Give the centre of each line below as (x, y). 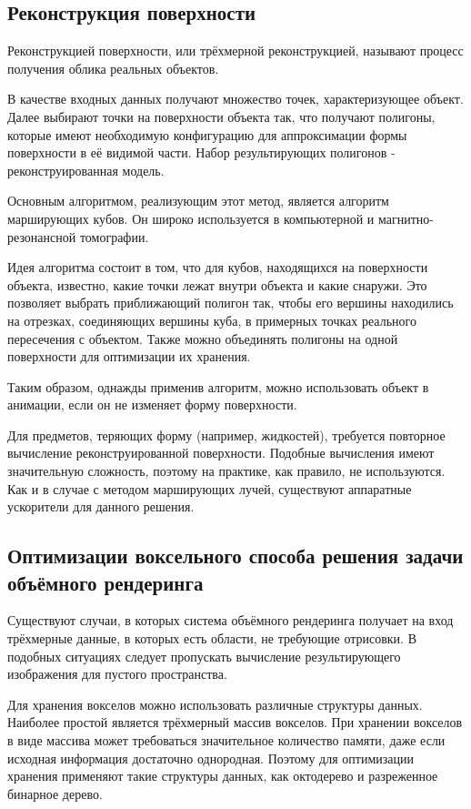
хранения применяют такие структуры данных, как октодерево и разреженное (223, 776)
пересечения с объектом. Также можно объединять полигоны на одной (203, 338)
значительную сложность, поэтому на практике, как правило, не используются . (226, 471)
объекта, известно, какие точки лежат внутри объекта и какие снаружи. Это (217, 284)
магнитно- (406, 218)
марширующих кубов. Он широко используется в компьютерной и (191, 218)
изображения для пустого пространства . (117, 674)
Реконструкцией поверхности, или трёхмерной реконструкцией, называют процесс (235, 51)
